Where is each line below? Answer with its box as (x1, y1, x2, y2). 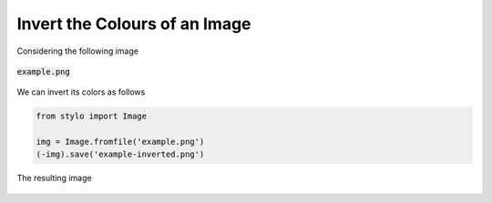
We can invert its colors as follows (16, 86, 146, 97)
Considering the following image (16, 46, 138, 56)
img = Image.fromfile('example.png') (36, 137, 205, 147)
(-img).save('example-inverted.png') (36, 149, 205, 159)
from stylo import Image (36, 111, 148, 122)
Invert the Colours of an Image (16, 14, 251, 34)
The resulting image (16, 173, 92, 184)
